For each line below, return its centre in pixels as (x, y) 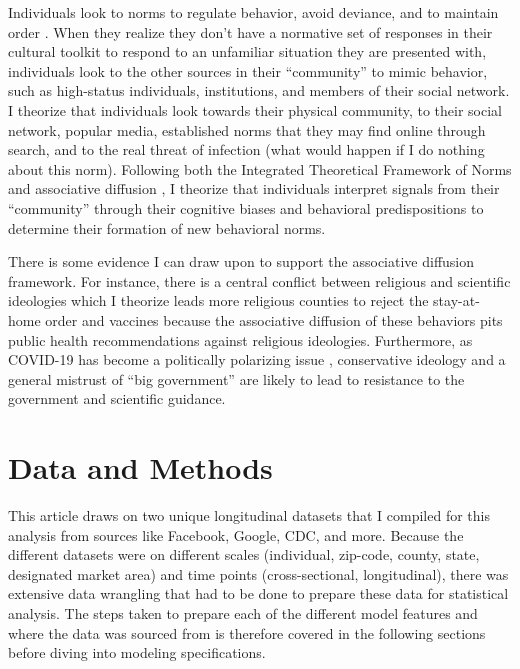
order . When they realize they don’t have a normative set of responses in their (250, 31)
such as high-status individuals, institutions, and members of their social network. (259, 90)
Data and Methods (140, 467)
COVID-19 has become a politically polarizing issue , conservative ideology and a (257, 359)
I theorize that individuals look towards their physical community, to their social (255, 109)
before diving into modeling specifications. (137, 652)
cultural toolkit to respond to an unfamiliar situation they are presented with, (247, 51)
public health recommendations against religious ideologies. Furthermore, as (240, 339)
